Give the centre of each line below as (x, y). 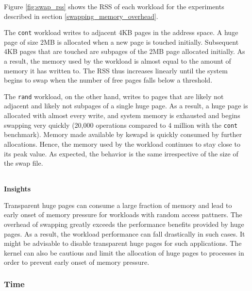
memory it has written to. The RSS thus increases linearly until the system (116, 70)
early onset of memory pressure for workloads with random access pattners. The (123, 214)
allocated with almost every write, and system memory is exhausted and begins (122, 115)
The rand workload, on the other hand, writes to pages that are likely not (114, 96)
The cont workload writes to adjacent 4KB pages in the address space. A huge (121, 32)
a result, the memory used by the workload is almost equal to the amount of (118, 61)
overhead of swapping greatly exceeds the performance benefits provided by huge (124, 224)
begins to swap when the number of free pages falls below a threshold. (108, 80)
